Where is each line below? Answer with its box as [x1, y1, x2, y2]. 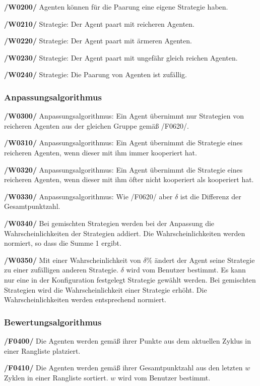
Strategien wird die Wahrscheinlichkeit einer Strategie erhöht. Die [4, 284, 207, 295]
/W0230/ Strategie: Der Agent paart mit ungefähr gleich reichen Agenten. [4, 52, 238, 63]
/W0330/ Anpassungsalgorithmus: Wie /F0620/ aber [4, 191, 173, 201]
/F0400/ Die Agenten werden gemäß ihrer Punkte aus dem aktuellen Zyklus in [4, 335, 251, 346]
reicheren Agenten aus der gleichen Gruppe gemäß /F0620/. [4, 120, 189, 131]
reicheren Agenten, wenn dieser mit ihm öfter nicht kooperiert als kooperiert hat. [4, 174, 254, 185]
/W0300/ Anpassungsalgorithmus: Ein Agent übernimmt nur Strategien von [4, 111, 244, 121]
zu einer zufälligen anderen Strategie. [4, 264, 118, 275]
